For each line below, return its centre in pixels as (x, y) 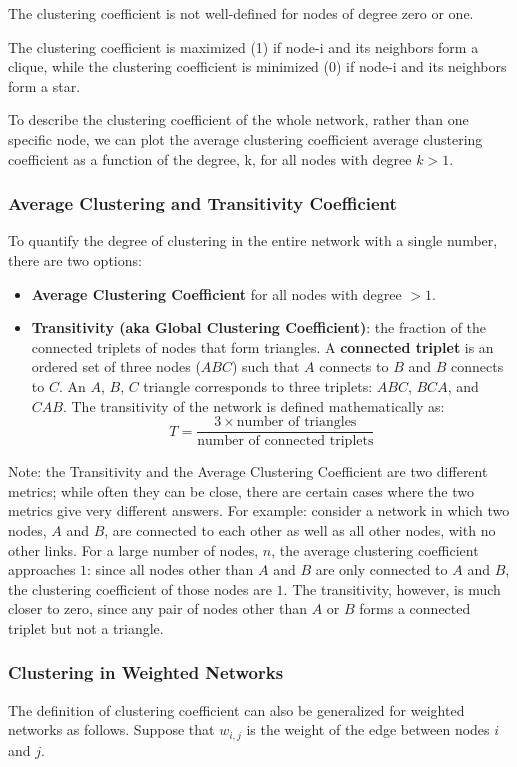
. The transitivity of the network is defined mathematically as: (253, 405)
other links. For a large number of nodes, (133, 549)
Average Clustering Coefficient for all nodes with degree (216, 293)
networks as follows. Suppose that (111, 729)
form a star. (44, 85)
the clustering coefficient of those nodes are (140, 588)
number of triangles (296, 422)
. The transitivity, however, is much (392, 588)
